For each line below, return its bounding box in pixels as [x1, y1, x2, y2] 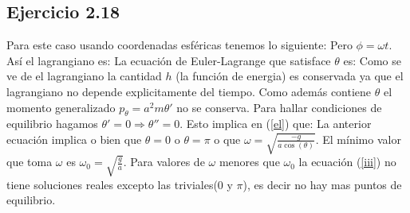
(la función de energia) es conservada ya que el [175, 68, 404, 84]
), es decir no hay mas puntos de [242, 176, 402, 192]
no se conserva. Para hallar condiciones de [176, 99, 382, 115]
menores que [219, 153, 280, 170]
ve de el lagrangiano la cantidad [6, 68, 162, 84]
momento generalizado [6, 99, 116, 115]
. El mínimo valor [315, 130, 401, 147]
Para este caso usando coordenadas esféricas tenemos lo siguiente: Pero [6, 37, 353, 53]
